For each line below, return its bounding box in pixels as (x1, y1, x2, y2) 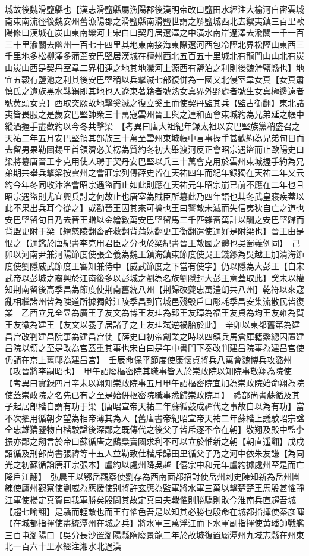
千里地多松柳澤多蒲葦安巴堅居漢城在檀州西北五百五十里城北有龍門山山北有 (5, 49, 296, 62)
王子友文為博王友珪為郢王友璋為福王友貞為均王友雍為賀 (87, 306, 304, 319)
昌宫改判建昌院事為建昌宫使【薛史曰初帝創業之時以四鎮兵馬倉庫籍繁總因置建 (5, 330, 304, 342)
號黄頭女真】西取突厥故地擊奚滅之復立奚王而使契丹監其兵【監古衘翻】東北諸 (5, 96, 304, 108)
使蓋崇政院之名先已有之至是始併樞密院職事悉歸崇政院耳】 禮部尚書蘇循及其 (5, 388, 300, 400)
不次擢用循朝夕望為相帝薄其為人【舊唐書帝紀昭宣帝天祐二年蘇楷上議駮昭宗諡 (5, 411, 304, 424)
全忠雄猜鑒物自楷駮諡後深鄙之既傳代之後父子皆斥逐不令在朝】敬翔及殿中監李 (5, 423, 304, 436)
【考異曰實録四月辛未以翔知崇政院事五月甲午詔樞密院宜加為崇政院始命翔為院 (5, 377, 304, 389)
